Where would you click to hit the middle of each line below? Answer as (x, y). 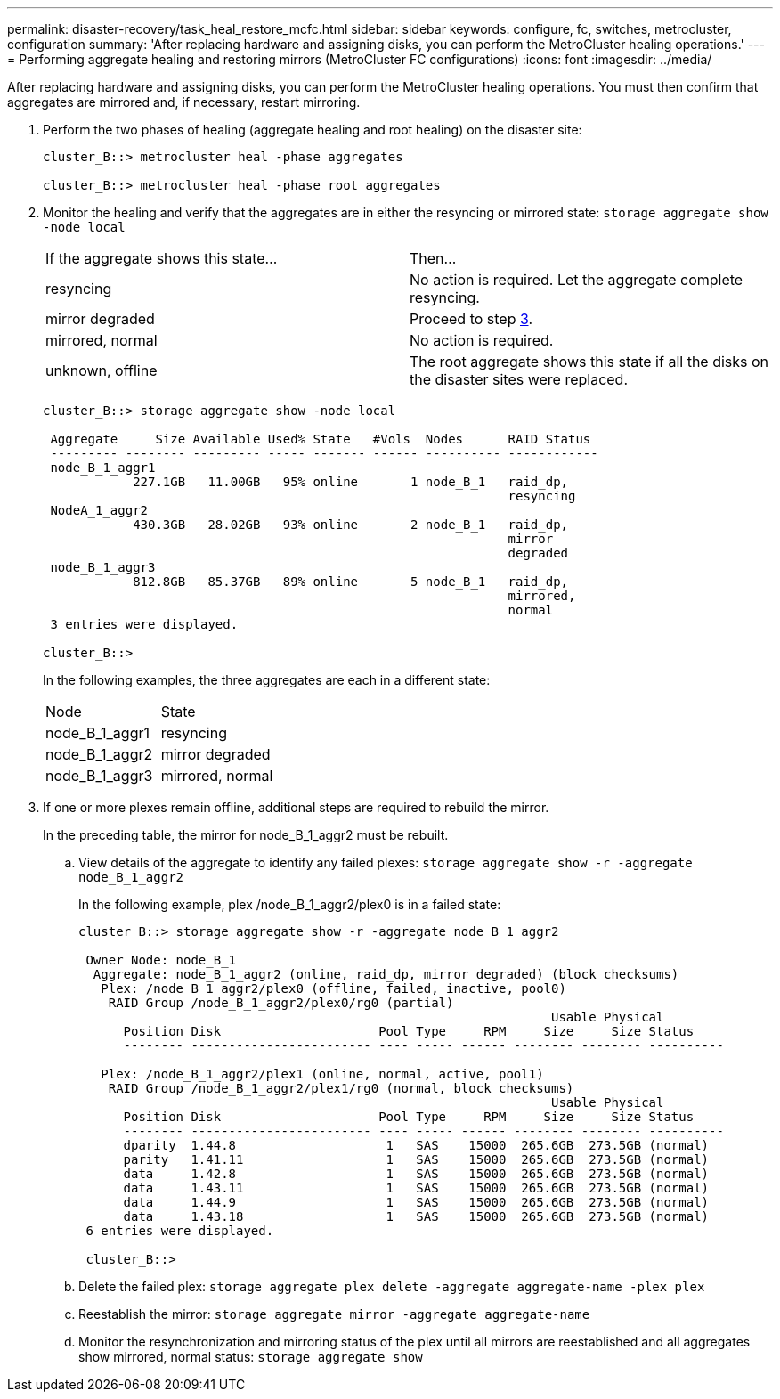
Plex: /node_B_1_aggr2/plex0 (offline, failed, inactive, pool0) (333, 988)
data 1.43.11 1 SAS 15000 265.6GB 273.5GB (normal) (416, 1188)
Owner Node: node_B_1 (161, 960)
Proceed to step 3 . (471, 319)
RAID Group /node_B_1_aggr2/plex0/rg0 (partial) (281, 1003)
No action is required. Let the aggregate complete (577, 280)
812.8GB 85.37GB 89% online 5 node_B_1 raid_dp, (351, 582)
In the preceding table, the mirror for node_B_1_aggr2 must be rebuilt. (246, 835)
